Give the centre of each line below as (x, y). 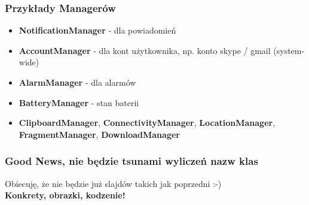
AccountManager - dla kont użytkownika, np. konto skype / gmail (145, 50)
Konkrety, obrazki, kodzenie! (65, 195)
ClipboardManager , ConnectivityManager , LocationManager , (147, 123)
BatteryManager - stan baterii (79, 102)
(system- (289, 50)
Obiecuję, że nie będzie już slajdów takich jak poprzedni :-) (113, 183)
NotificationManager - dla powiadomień (97, 30)
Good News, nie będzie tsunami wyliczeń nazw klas (131, 161)
